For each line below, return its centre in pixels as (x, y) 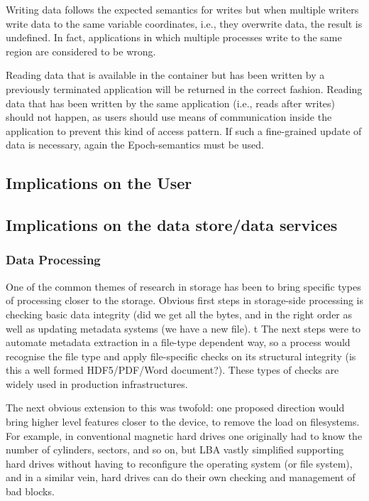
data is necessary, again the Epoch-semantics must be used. (135, 145)
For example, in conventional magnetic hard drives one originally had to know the (184, 435)
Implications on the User (99, 183)
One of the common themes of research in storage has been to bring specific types (183, 286)
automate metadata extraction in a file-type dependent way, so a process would (178, 342)
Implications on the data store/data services (172, 225)
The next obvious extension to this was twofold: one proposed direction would (175, 408)
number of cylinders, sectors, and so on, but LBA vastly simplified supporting (175, 449)
